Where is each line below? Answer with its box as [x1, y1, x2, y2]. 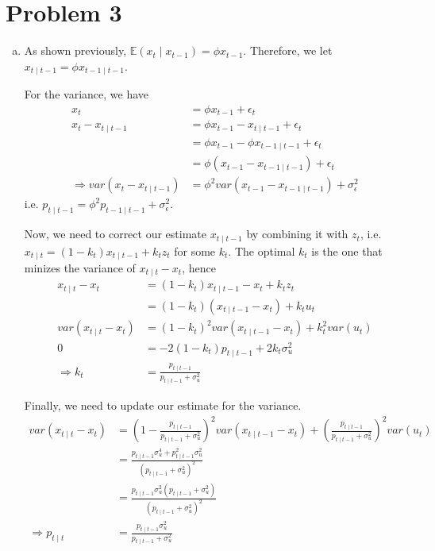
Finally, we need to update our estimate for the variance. [24, 397, 302, 414]
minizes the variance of [24, 259, 136, 275]
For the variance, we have [24, 86, 148, 102]
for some [174, 242, 216, 259]
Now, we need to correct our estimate [24, 225, 206, 242]
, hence [182, 259, 216, 275]
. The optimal [228, 242, 295, 259]
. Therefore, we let [243, 42, 333, 59]
